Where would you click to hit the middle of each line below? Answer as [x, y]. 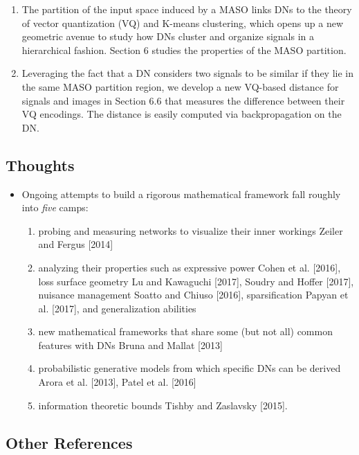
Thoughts [40, 164]
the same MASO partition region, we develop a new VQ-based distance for [180, 86]
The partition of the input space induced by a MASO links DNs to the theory [187, 9]
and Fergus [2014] [76, 244]
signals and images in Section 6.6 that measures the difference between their [183, 100]
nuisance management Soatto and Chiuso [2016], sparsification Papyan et [193, 295]
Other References [69, 442]
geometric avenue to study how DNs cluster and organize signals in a [168, 36]
